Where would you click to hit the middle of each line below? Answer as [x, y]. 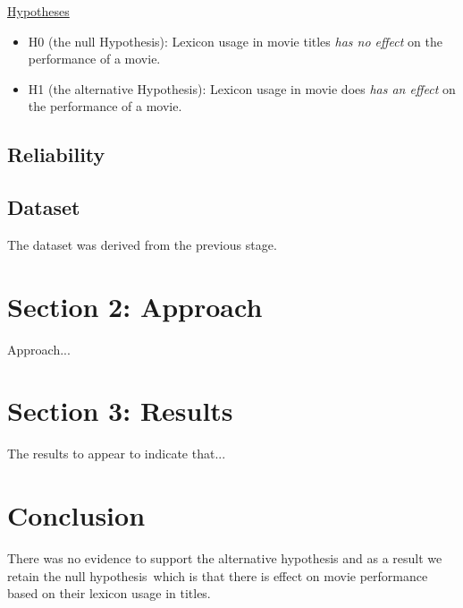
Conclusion [76, 515]
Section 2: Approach [135, 306]
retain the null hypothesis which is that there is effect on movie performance [218, 575]
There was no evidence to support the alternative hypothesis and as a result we [225, 558]
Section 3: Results [120, 411]
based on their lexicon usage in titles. [109, 593]
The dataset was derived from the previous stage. [142, 244]
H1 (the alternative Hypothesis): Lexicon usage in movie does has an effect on [242, 88]
